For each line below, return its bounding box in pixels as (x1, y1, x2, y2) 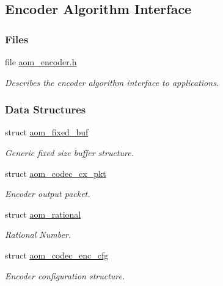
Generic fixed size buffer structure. (5, 146, 134, 159)
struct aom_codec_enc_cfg (5, 248, 109, 261)
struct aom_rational (5, 207, 81, 220)
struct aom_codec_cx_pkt (5, 166, 106, 179)
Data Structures (5, 102, 86, 117)
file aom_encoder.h (5, 55, 77, 68)
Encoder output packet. (5, 187, 90, 200)
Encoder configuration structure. (5, 269, 125, 282)
